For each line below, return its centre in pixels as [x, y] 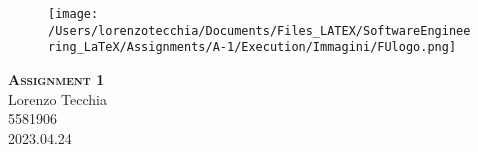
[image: [73, 14]
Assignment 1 [56, 78]
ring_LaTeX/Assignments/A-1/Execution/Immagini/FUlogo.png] [252, 47]
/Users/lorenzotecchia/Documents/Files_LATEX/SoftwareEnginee [259, 30]
